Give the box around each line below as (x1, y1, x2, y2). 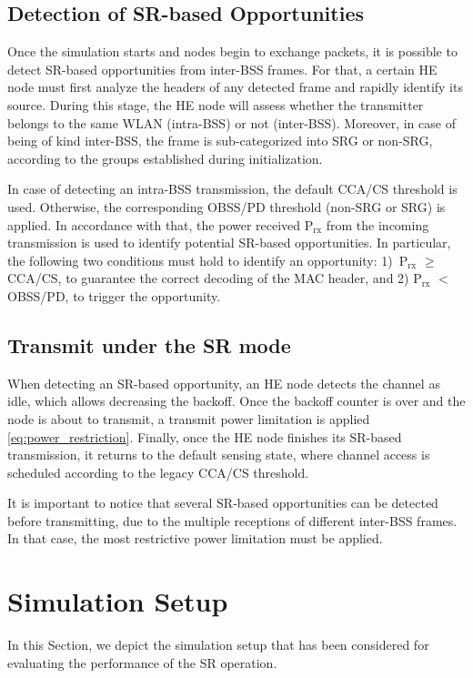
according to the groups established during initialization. (7, 148, 323, 167)
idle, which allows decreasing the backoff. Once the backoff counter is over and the (7, 391, 466, 410)
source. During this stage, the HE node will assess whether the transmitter (7, 95, 424, 114)
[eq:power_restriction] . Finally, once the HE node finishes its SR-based (7, 427, 402, 446)
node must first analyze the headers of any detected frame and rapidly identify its (7, 77, 463, 96)
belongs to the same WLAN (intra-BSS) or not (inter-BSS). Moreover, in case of (7, 113, 456, 132)
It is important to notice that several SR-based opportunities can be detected (7, 493, 438, 512)
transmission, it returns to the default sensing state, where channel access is (7, 445, 430, 464)
